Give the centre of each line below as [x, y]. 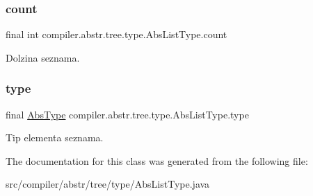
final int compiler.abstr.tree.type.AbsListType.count [117, 34]
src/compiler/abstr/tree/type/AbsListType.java [108, 184]
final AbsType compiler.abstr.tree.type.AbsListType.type [127, 114]
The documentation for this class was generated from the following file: [157, 160]
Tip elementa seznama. [55, 137]
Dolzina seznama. [43, 57]
